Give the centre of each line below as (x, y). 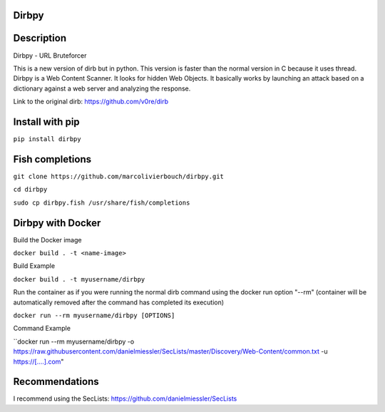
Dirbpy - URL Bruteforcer (50, 55)
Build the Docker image (47, 240)
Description (40, 38)
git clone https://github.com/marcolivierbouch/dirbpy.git (119, 176)
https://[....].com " (38, 361)
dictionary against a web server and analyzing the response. (102, 88)
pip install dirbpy (47, 139)
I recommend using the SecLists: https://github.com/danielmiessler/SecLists (125, 398)
